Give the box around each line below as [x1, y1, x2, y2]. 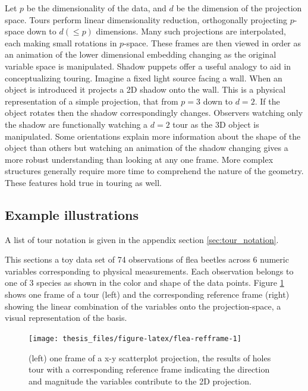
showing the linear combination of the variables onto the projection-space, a [5, 299, 281, 312]
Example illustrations [5, 205, 139, 223]
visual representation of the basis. [5, 311, 127, 324]
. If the [254, 94, 280, 107]
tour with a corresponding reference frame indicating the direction [29, 363, 270, 376]
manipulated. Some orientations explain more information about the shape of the [5, 130, 301, 142]
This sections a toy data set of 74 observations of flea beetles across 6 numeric [5, 253, 289, 266]
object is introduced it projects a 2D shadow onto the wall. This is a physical [5, 83, 286, 96]
